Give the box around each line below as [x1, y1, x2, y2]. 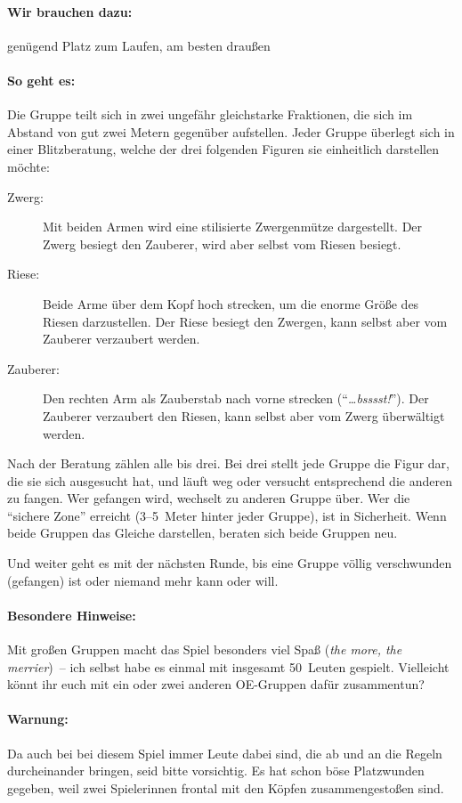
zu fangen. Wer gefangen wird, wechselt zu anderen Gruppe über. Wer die [7, 489, 410, 507]
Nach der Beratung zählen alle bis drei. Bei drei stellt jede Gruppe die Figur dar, [7, 454, 450, 473]
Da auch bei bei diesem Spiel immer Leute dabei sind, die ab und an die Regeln [7, 743, 442, 762]
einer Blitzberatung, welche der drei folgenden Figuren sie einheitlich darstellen [7, 140, 439, 158]
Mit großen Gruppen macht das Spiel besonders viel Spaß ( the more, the [7, 640, 402, 659]
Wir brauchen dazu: [7, 2, 133, 20]
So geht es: [7, 70, 76, 89]
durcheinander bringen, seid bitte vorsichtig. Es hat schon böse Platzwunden [7, 761, 425, 780]
